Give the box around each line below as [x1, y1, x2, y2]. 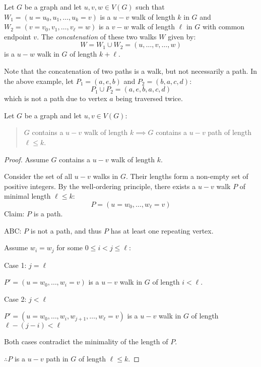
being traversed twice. [115, 93, 183, 104]
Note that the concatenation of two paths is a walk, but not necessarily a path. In [4, 65, 257, 76]
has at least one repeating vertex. [110, 225, 214, 236]
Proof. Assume [4, 154, 49, 164]
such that [136, 2, 165, 12]
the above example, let [4, 75, 74, 86]
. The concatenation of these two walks [37, 31, 157, 41]
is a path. [33, 208, 63, 218]
